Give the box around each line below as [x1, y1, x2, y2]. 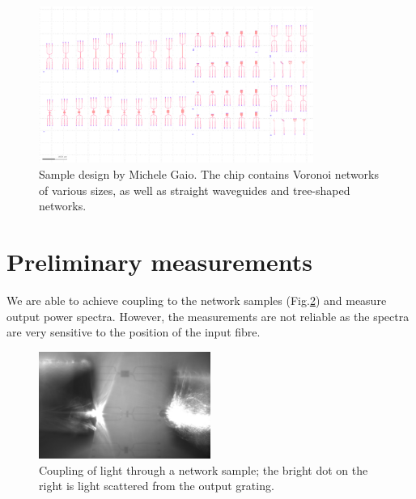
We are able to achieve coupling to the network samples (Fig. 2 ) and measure [6, 291, 387, 308]
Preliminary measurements [6, 245, 312, 277]
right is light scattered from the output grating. [39, 477, 274, 494]
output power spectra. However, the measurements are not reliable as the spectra [6, 307, 410, 324]
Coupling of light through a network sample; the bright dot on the [39, 461, 368, 478]
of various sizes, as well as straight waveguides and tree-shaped [39, 181, 350, 198]
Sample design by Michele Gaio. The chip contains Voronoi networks [39, 166, 380, 183]
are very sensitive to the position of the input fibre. [6, 324, 261, 340]
